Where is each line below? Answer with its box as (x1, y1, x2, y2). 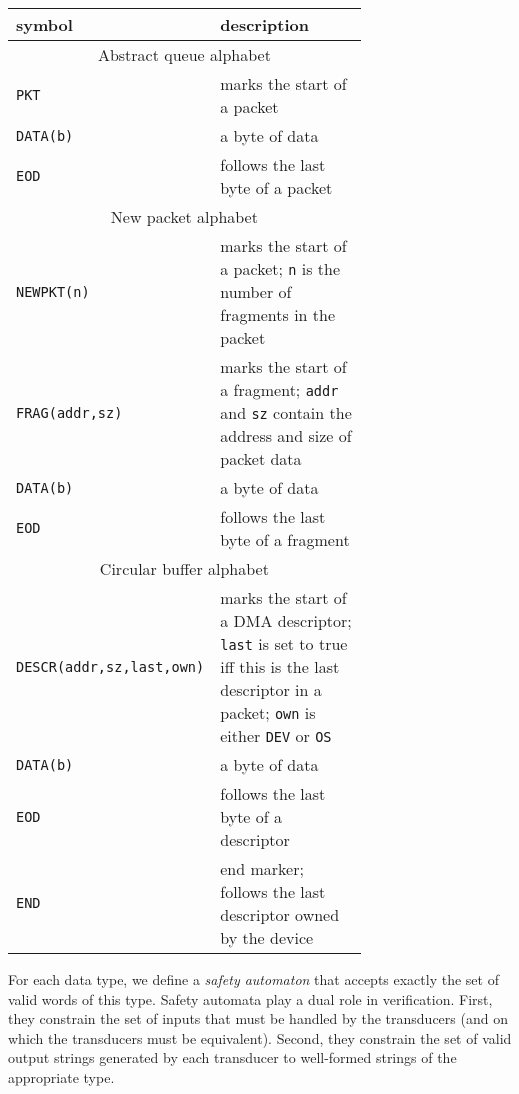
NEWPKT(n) (16, 283, 90, 300)
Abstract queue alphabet (97, 43, 271, 66)
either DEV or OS (220, 724, 332, 747)
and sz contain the (220, 401, 352, 424)
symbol (16, 13, 73, 36)
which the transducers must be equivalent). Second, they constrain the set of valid (8, 1027, 512, 1048)
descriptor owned (220, 903, 340, 926)
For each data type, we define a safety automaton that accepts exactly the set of (8, 969, 499, 989)
